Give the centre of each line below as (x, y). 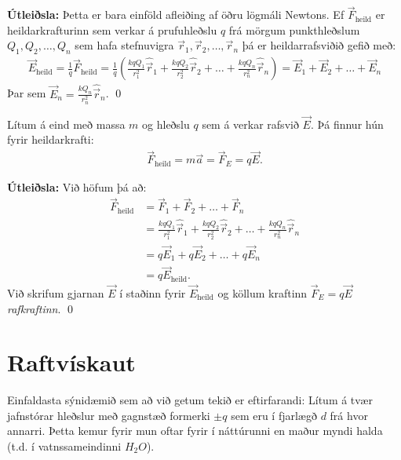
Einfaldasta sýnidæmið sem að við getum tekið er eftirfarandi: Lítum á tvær (190, 400)
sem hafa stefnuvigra (124, 45)
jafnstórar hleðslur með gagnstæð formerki (109, 415)
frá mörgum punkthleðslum (294, 29)
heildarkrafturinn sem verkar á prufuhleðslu (112, 29)
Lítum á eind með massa (66, 124)
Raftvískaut (71, 362)
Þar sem (27, 93)
